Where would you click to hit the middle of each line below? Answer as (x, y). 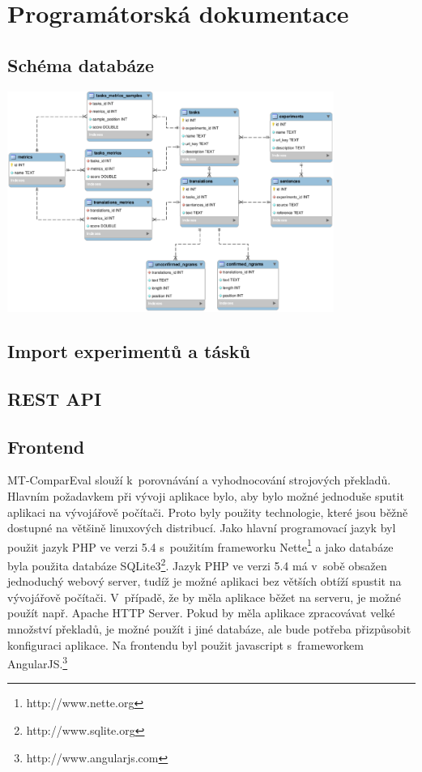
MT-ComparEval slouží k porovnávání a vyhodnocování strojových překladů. (199, 480)
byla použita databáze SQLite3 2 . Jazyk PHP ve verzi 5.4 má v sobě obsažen (197, 564)
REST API (55, 398)
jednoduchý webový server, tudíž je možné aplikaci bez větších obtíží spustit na (205, 581)
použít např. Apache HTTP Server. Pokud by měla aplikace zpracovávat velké (201, 613)
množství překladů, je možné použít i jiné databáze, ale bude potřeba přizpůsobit (209, 629)
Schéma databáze (81, 64)
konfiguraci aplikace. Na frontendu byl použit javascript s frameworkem (185, 644)
